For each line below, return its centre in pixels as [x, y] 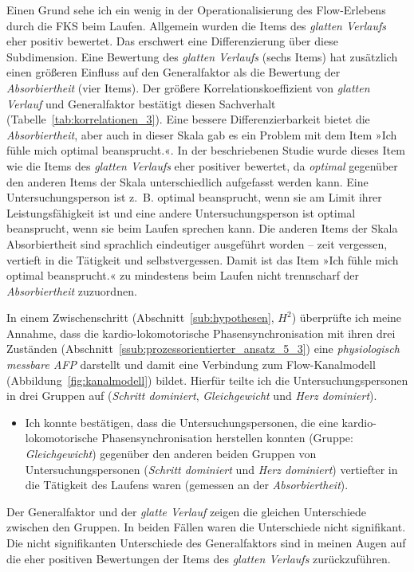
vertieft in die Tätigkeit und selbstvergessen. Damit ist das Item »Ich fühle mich [203, 259]
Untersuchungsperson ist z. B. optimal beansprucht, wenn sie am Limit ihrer [194, 197]
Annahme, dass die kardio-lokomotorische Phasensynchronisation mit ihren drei [201, 333]
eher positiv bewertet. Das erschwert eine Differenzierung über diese [172, 41]
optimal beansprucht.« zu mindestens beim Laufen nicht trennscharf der [183, 275]
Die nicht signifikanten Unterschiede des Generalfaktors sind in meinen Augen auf [206, 543]
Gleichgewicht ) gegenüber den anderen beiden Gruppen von [171, 454]
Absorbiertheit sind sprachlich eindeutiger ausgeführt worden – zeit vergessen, [197, 243]
